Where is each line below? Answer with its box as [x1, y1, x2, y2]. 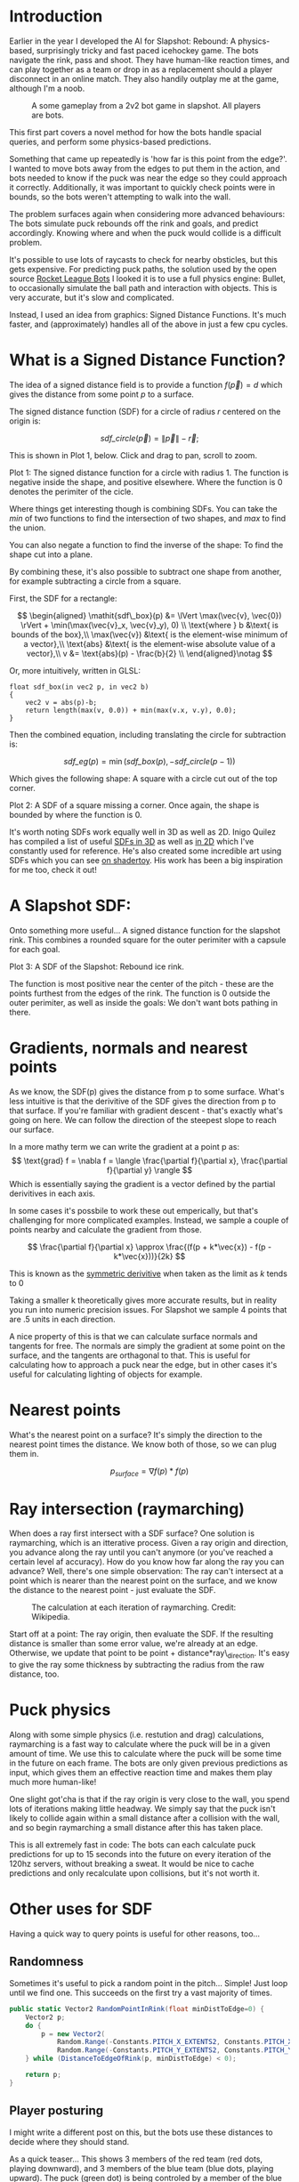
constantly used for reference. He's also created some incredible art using [9, 845, 282, 856]
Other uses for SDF [9, 1899, 153, 1919]
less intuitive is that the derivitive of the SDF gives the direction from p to [9, 1095, 276, 1106]
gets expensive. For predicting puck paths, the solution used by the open [9, 263, 278, 274]
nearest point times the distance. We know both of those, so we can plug [9, 1439, 278, 1450]
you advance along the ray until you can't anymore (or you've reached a [9, 1547, 274, 1558]
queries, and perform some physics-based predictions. [9, 136, 212, 147]
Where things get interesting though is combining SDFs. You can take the [9, 503, 278, 513]
